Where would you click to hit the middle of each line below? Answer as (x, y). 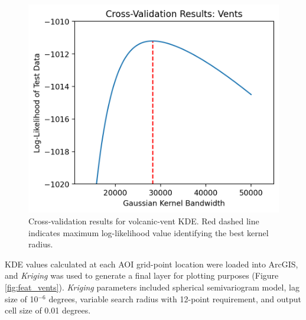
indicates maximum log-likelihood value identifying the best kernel (149, 232)
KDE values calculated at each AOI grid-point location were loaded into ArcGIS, (152, 264)
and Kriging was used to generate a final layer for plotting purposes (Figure (142, 275)
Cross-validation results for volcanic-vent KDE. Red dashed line (144, 221)
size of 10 (22, 298)
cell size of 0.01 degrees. (48, 310)
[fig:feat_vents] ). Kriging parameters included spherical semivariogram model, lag (152, 287)
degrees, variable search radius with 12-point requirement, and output (175, 298)
